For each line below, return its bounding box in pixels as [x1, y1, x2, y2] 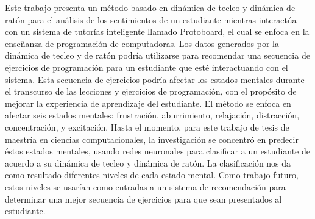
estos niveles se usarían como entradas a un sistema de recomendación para [5, 180, 286, 193]
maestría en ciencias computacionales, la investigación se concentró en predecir [5, 132, 299, 145]
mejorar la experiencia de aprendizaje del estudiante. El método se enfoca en [5, 96, 291, 109]
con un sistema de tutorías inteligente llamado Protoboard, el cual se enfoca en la [5, 25, 310, 38]
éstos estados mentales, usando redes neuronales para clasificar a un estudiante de [5, 145, 310, 157]
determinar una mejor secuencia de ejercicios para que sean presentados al [5, 192, 282, 205]
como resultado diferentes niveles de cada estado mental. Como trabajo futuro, [5, 168, 299, 181]
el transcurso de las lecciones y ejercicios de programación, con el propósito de [5, 85, 297, 98]
